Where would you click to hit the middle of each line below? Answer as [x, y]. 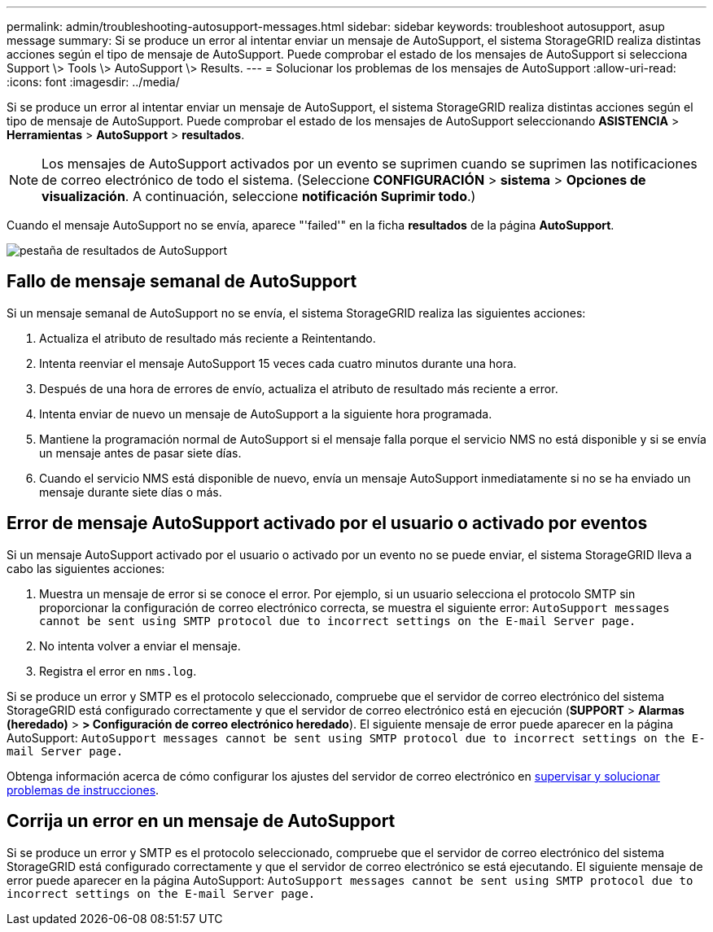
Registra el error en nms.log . [118, 671]
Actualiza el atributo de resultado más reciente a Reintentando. [208, 338]
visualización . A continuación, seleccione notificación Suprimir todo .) [259, 196]
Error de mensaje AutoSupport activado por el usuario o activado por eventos [327, 523]
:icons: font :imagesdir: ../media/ [93, 82]
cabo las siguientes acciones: [86, 568]
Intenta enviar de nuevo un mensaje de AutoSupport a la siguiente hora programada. [266, 413]
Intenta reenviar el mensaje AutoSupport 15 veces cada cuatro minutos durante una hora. [278, 363]
